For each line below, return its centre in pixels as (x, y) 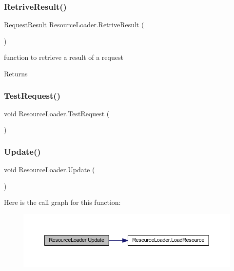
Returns (16, 73)
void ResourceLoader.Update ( (49, 170)
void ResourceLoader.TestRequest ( (57, 113)
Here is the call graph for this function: (62, 202)
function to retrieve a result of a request (64, 57)
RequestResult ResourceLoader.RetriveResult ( (74, 25)
